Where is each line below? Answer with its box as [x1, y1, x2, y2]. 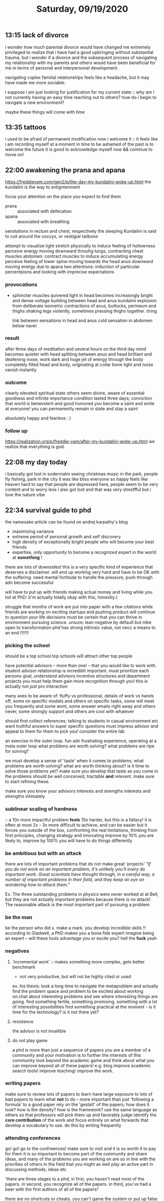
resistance [12, 1018, 34, 1024]
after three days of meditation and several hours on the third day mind [5, 346, 146, 352]
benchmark [12, 964, 36, 970]
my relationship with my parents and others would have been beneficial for [5, 60, 156, 66]
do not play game [12, 1037, 48, 1043]
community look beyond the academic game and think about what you [12, 1057, 155, 1063]
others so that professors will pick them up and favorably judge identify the [5, 1112, 157, 1118]
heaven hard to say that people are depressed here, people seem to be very [5, 481, 159, 487]
